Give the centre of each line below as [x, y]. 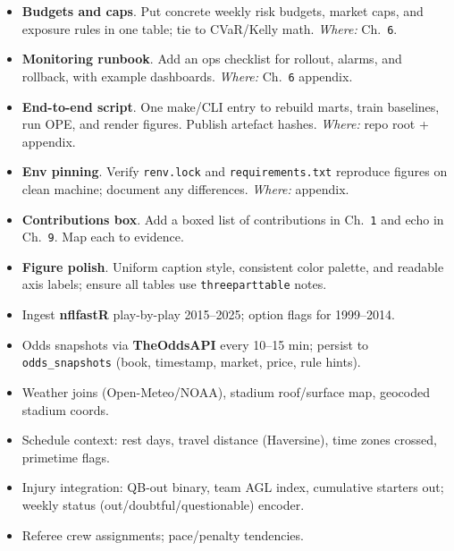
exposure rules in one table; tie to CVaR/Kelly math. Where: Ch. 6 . [210, 28]
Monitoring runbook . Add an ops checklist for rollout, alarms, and [212, 59]
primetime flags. [66, 457]
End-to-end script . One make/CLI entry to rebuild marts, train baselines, [231, 106]
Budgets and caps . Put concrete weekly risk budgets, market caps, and [223, 11]
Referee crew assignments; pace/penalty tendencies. [163, 534]
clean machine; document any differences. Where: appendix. [185, 188]
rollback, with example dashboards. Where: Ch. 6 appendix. [187, 76]
